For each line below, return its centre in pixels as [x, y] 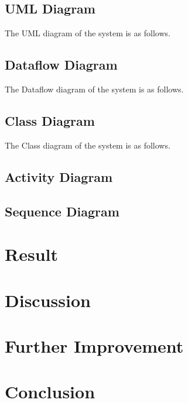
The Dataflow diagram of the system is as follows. [94, 89]
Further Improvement [94, 345]
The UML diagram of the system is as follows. [88, 33]
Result [31, 254]
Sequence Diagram [62, 211]
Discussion [48, 300]
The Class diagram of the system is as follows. [88, 145]
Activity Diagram [59, 176]
